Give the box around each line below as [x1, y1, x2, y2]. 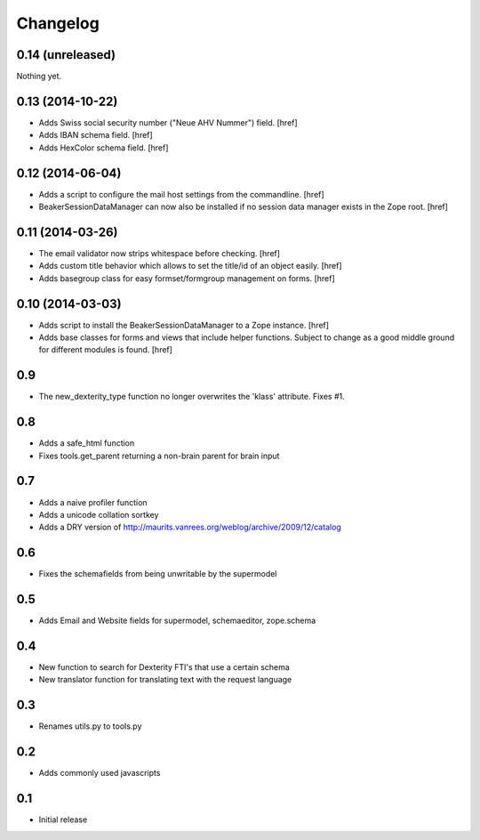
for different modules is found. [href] [38, 344, 173, 355]
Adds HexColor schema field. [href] [38, 142, 169, 153]
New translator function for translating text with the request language [38, 674, 292, 685]
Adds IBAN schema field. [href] [38, 130, 153, 141]
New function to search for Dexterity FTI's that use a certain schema [38, 662, 291, 673]
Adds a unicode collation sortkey [38, 509, 159, 520]
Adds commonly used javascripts [38, 768, 161, 779]
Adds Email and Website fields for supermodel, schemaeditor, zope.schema [38, 615, 316, 626]
